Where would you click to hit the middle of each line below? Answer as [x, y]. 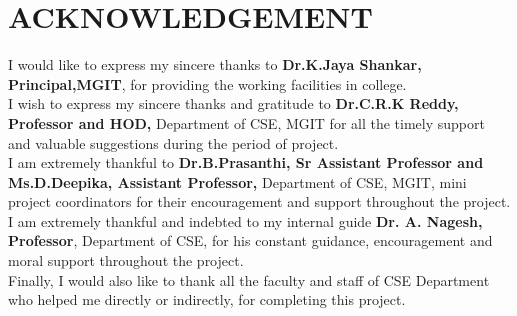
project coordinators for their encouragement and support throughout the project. [259, 201]
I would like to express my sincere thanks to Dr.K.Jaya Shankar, [215, 64]
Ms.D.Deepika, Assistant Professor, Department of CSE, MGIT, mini [237, 181]
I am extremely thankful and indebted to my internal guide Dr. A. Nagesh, [245, 220]
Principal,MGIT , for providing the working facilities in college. [207, 83]
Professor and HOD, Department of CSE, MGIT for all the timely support [246, 122]
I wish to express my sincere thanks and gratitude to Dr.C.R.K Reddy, [233, 103]
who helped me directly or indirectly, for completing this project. [207, 299]
